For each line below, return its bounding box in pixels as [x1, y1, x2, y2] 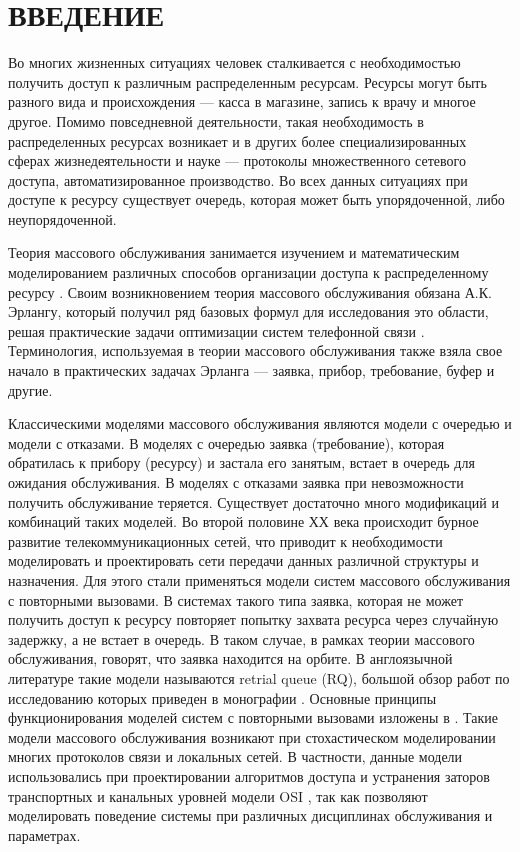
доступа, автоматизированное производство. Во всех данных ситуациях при [8, 169, 468, 190]
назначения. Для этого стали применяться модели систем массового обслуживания [8, 569, 511, 590]
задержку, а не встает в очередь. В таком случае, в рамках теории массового [8, 628, 475, 649]
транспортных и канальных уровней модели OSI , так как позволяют [8, 785, 428, 806]
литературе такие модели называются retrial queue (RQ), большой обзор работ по [8, 667, 510, 688]
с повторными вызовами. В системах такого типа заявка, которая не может [8, 589, 464, 610]
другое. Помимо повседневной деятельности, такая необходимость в [8, 110, 424, 131]
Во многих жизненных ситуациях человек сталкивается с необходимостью [8, 52, 461, 73]
